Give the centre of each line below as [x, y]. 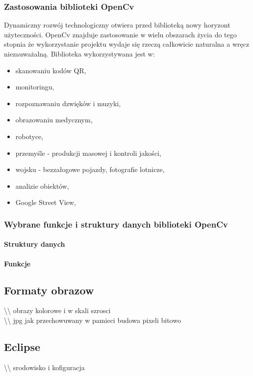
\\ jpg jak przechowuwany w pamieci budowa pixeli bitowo [92, 320]
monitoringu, [35, 87]
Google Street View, [46, 202]
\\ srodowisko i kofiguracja [44, 367]
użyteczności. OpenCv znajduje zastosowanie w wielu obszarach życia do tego [120, 34]
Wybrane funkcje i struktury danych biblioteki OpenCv [116, 224]
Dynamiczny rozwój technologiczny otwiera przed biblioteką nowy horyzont [117, 25]
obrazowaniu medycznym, [54, 120]
